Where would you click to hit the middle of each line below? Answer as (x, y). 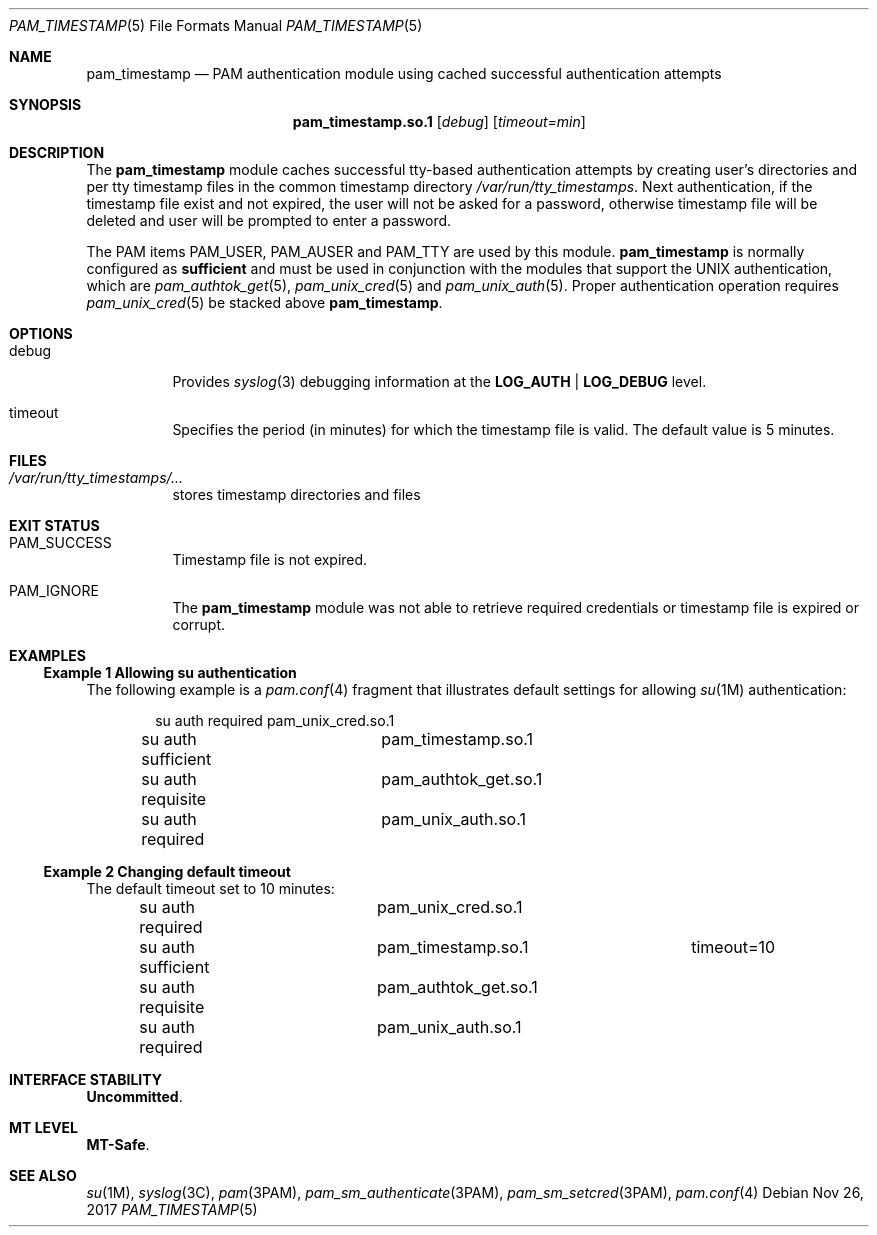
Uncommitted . (134, 1096)
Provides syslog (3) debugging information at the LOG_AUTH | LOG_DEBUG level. (439, 381)
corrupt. (199, 624)
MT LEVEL (43, 1127)
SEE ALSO (43, 1175)
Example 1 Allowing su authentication (170, 672)
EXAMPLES (47, 655)
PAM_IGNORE (54, 590)
